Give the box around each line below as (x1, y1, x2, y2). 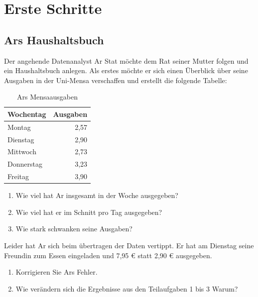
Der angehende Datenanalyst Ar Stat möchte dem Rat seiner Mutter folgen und (4, 55, 249, 66)
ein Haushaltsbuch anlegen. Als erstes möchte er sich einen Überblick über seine (4, 65, 248, 76)
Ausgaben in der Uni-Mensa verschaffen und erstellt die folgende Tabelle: (4, 75, 227, 85)
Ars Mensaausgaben (17, 92, 78, 102)
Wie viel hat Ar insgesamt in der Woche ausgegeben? (15, 190, 178, 200)
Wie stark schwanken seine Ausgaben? (15, 223, 132, 234)
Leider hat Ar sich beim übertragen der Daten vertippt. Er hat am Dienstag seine (4, 240, 254, 251)
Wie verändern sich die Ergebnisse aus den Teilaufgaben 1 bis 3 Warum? (15, 283, 238, 294)
